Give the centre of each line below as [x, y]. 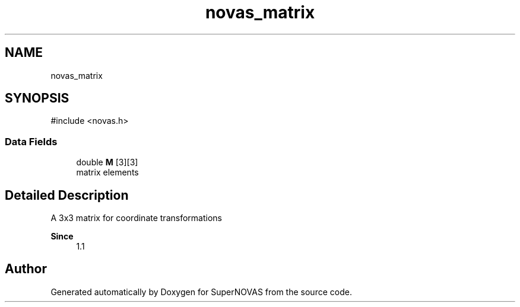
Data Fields [31, 141]
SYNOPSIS [37, 98]
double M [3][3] [107, 162]
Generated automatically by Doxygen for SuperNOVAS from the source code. [201, 292]
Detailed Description [67, 195]
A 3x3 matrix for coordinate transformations [136, 218]
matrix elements [107, 172]
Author [26, 269]
